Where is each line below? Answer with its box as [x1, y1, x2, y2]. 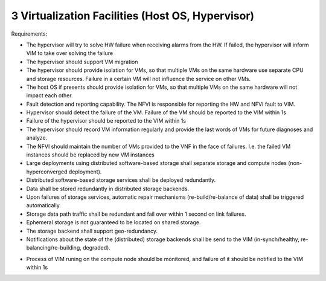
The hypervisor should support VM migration [26, 58, 138, 65]
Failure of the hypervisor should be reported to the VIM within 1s [26, 117, 187, 124]
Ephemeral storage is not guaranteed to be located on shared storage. [26, 219, 201, 226]
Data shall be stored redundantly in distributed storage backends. [26, 185, 190, 192]
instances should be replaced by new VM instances [26, 151, 155, 158]
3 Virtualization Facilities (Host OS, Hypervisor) [11, 9, 255, 22]
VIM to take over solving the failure [26, 50, 113, 57]
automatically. [26, 202, 62, 209]
